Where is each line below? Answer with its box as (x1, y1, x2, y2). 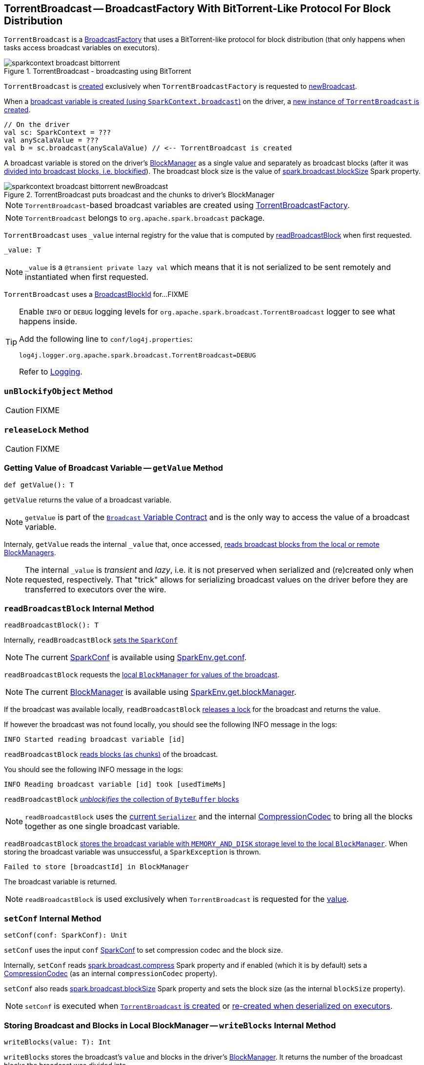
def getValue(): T (4, 480, 74, 489)
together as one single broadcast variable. (25, 821, 180, 832)
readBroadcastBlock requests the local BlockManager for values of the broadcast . (4, 670, 280, 679)
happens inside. (19, 316, 78, 327)
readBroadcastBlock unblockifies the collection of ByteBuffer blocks (4, 795, 239, 804)
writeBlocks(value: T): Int (4, 1038, 111, 1046)
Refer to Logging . (19, 367, 82, 377)
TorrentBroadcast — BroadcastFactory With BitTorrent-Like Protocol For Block (4, 2, 391, 15)
